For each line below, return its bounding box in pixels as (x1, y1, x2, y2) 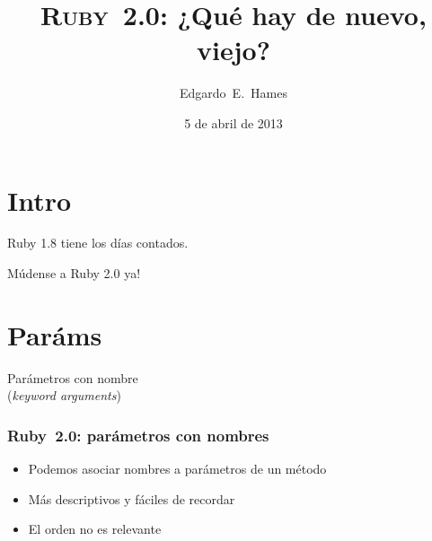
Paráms (7, 316, 102, 353)
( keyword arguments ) (7, 386, 121, 405)
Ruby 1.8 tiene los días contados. (7, 233, 189, 252)
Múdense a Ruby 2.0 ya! (7, 264, 141, 283)
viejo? (197, 31, 270, 68)
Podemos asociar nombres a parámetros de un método (28, 459, 327, 478)
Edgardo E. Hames (180, 83, 287, 102)
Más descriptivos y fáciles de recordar (28, 489, 235, 508)
